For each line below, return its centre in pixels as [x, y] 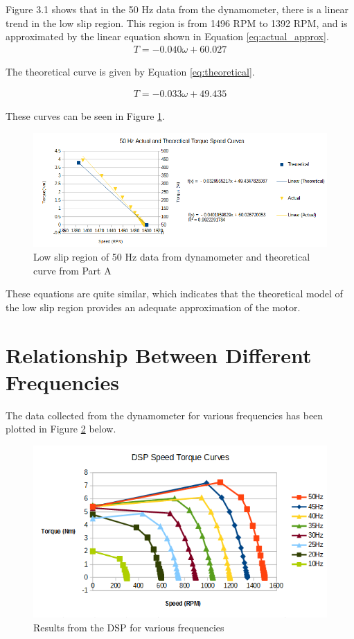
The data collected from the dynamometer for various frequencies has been [165, 415]
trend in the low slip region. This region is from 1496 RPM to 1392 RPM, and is [177, 23]
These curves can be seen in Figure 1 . [85, 116]
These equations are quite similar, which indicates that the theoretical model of [174, 294]
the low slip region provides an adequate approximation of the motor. [153, 307]
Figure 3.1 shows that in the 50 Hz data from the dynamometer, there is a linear [177, 9]
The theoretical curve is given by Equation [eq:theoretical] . [130, 71]
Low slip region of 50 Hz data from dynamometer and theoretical [172, 257]
